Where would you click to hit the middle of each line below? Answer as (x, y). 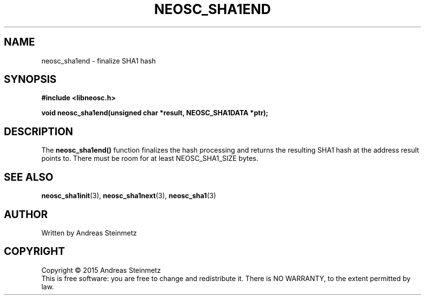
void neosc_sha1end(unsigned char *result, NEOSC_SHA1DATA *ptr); (155, 113)
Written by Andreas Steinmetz (89, 233)
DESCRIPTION (39, 131)
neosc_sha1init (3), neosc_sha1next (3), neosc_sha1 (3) (129, 196)
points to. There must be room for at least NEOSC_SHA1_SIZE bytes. (150, 158)
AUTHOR (26, 214)
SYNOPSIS (30, 79)
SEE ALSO (29, 177)
